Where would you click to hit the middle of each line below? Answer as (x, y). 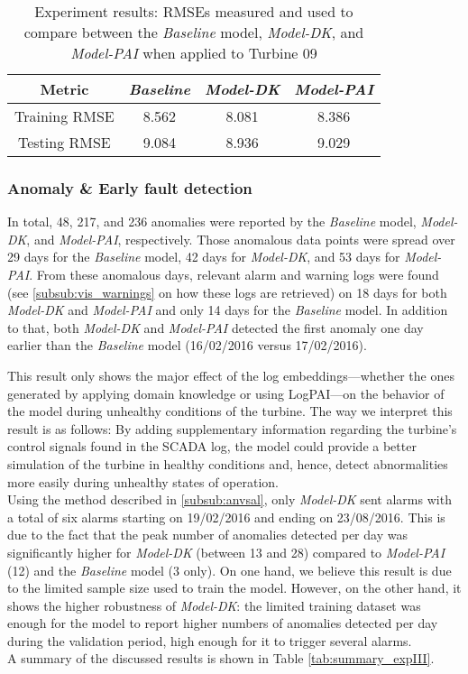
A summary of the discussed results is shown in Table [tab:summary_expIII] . (221, 658)
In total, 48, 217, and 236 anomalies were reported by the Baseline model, (212, 222)
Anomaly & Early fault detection (130, 187)
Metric (64, 89)
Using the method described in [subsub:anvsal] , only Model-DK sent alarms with (229, 499)
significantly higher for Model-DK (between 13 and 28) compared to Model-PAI (226, 552)
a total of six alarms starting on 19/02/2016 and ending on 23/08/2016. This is (226, 517)
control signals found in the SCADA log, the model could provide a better (212, 446)
